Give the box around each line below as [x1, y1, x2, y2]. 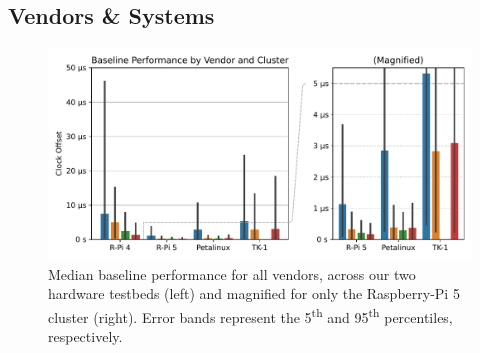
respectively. [48, 326, 123, 347]
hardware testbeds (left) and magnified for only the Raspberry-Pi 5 [48, 283, 460, 304]
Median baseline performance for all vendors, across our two [48, 263, 416, 284]
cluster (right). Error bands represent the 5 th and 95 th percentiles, [48, 303, 453, 327]
